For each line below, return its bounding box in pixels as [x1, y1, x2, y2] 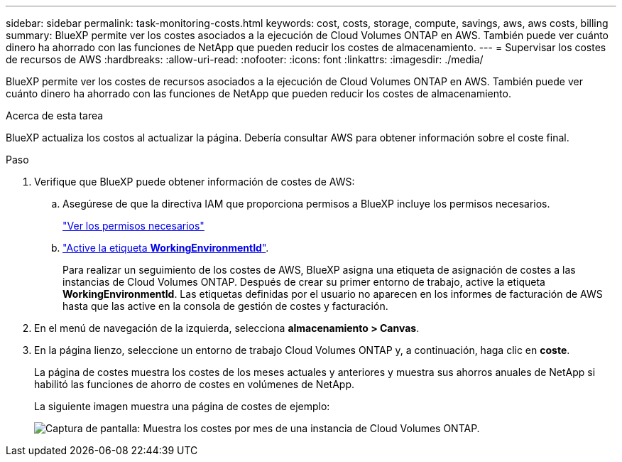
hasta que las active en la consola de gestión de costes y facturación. [62, 300, 388, 312]
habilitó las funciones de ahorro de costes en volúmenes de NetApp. [34, 378, 354, 390]
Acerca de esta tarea [6, 109, 104, 122]
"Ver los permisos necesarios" [62, 220, 204, 232]
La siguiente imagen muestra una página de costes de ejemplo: [34, 400, 330, 412]
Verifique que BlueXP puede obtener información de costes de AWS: [34, 176, 355, 188]
